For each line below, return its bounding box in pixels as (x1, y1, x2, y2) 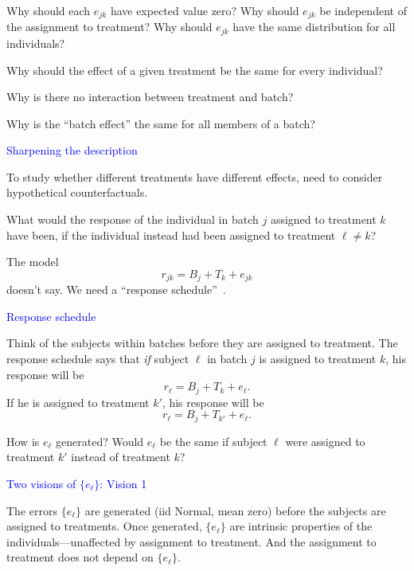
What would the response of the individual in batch (6, 211, 259, 228)
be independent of (319, 2, 407, 18)
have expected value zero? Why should (110, 2, 299, 18)
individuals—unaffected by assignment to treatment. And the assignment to (6, 533, 377, 549)
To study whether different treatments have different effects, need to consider (6, 168, 383, 185)
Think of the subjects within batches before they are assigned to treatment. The (6, 334, 398, 351)
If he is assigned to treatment (6, 393, 150, 410)
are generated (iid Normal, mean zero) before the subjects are (84, 502, 386, 518)
